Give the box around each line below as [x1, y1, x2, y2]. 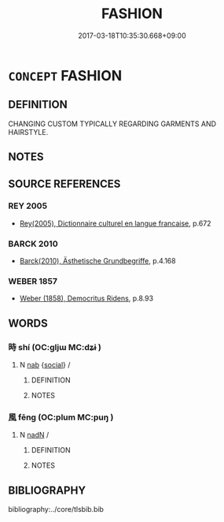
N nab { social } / [19, 360, 71, 370]
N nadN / [19, 431, 50, 440]
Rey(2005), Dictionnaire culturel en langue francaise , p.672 [19, 218, 211, 228]
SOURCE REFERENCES [8, 177, 121, 190]
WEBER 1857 [8, 276, 57, 287]
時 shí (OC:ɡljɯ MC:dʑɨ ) [8, 341, 102, 352]
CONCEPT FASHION [8, 66, 123, 84]
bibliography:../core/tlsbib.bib [8, 505, 105, 514]
